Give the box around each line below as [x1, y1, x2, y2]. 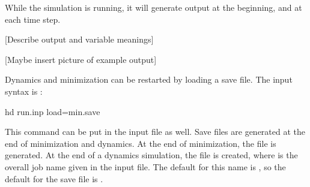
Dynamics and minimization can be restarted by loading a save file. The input [5, 73, 293, 86]
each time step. [5, 13, 61, 25]
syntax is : [5, 85, 43, 97]
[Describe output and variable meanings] [5, 33, 154, 46]
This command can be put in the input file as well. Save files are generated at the [5, 125, 305, 138]
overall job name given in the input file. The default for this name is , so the [5, 160, 286, 173]
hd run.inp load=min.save [5, 105, 100, 117]
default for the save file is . [5, 172, 103, 185]
